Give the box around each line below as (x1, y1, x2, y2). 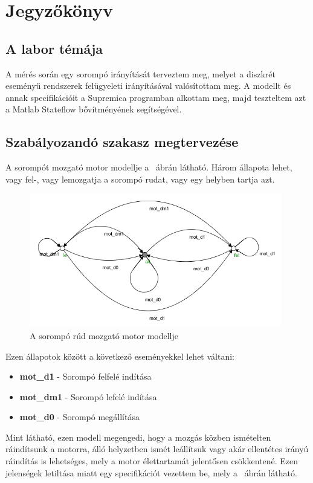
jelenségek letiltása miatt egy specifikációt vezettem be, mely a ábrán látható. (5, 466, 297, 479)
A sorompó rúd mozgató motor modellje (30, 329, 178, 342)
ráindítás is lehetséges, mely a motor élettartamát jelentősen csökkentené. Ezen (5, 455, 298, 467)
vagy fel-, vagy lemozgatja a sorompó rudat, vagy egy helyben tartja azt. (5, 172, 275, 185)
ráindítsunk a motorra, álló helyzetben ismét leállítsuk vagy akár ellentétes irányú (5, 442, 309, 455)
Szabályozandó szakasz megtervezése (5, 132, 239, 151)
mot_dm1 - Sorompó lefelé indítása (19, 390, 157, 403)
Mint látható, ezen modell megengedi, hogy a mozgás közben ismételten (5, 430, 271, 443)
